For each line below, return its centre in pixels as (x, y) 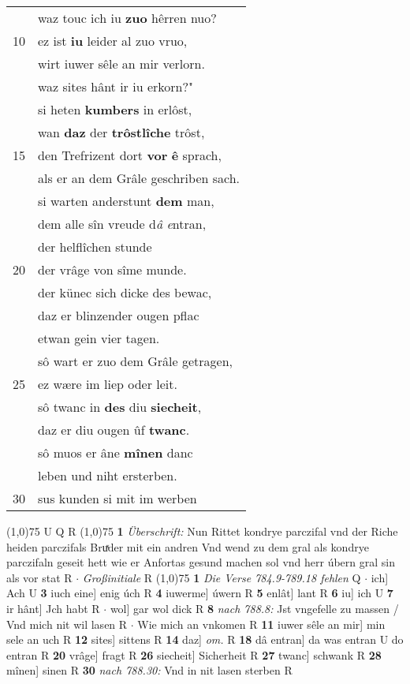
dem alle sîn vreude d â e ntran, (122, 224)
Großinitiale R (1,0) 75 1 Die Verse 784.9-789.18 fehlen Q (222, 577)
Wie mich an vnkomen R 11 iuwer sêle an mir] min (261, 624)
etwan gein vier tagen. (99, 338)
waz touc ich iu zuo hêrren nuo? (127, 18)
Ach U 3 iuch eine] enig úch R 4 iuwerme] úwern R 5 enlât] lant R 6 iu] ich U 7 (200, 593)
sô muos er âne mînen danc (116, 452)
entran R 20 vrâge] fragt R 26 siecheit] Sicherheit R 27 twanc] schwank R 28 (194, 654)
